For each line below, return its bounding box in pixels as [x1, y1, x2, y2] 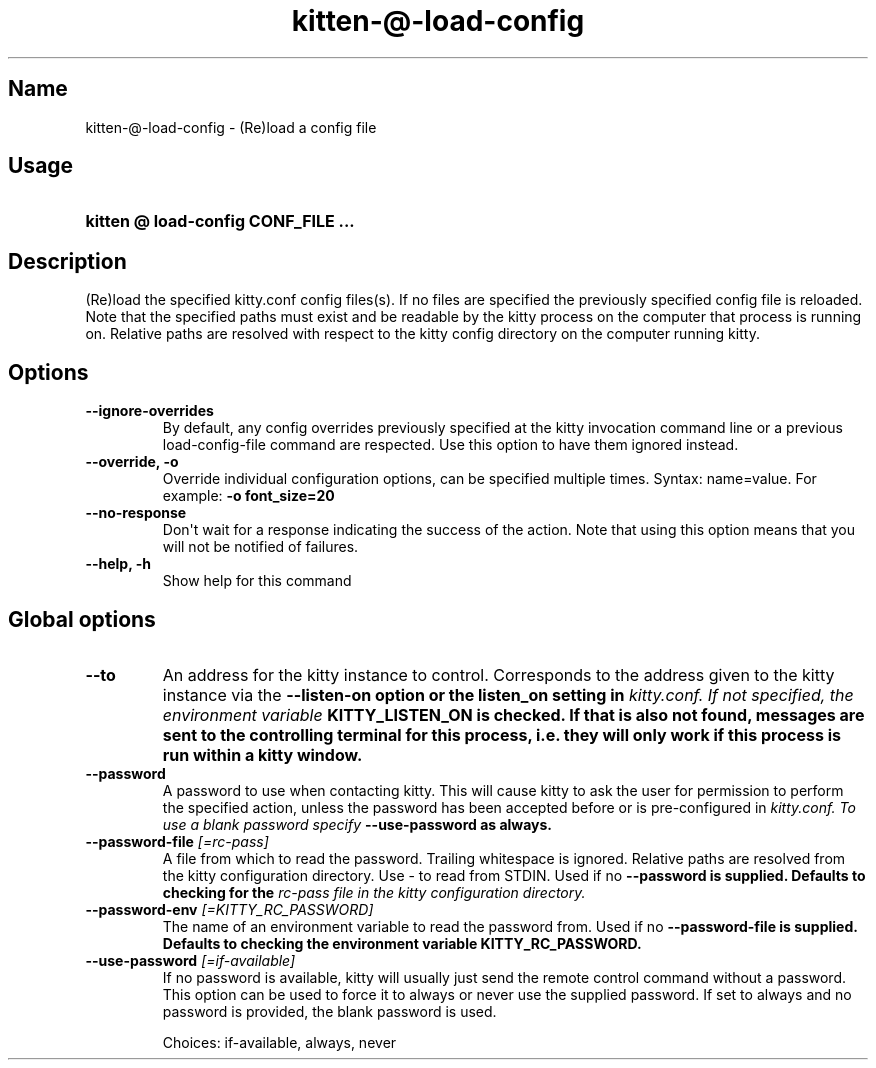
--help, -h [85, 555, 151, 573]
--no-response [85, 504, 187, 522]
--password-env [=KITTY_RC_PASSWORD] [85, 900, 374, 918]
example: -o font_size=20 [162, 487, 335, 505]
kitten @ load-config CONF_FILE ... [85, 211, 355, 232]
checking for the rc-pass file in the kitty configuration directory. [162, 883, 586, 901]
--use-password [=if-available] [85, 951, 296, 969]
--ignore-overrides [85, 402, 214, 420]
